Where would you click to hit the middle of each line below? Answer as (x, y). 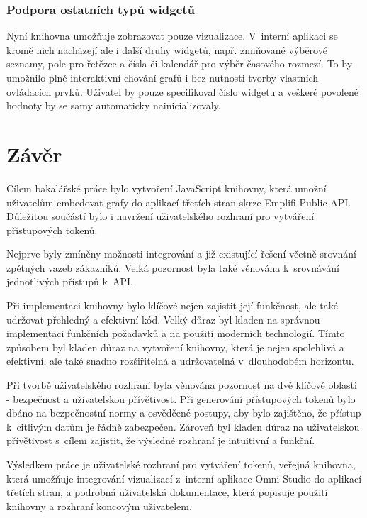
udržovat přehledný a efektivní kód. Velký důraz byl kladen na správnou (163, 319)
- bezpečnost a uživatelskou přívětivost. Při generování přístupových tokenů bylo (181, 398)
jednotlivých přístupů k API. (70, 281)
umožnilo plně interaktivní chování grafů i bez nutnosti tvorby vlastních (163, 77)
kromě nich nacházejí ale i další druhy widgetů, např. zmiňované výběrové (167, 49)
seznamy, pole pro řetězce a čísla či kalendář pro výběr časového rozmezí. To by (180, 64)
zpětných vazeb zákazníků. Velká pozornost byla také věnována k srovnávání (173, 267)
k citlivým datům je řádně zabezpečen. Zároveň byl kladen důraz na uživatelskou (183, 426)
